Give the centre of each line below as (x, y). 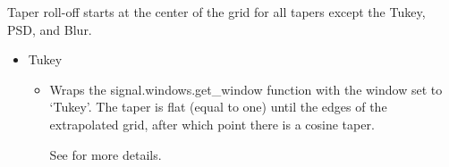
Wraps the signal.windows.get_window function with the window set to (246, 89)
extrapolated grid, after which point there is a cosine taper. (212, 124)
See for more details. (106, 154)
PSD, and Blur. (50, 29)
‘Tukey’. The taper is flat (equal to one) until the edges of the (218, 107)
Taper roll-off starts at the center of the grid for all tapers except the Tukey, (216, 12)
